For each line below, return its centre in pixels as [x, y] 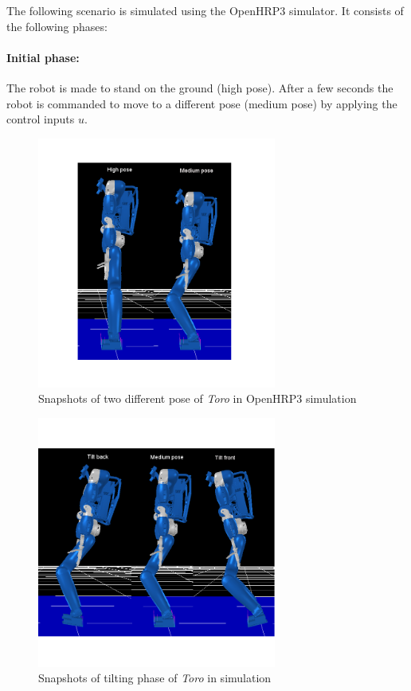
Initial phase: [43, 57]
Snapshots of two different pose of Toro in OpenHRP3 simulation [198, 398]
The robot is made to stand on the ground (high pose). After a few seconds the [200, 87]
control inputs [41, 119]
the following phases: [57, 26]
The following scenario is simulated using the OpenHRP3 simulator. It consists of [205, 10]
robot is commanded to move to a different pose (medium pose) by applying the [202, 103]
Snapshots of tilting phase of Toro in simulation [155, 678]
